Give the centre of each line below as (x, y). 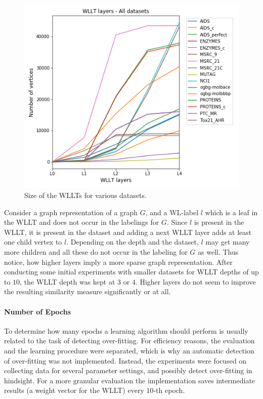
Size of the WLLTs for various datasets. (85, 195)
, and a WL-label (172, 212)
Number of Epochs (38, 311)
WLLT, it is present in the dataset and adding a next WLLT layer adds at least (128, 232)
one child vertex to (33, 242)
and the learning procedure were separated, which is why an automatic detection (129, 350)
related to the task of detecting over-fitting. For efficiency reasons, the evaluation (129, 341)
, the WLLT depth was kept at (68, 281)
